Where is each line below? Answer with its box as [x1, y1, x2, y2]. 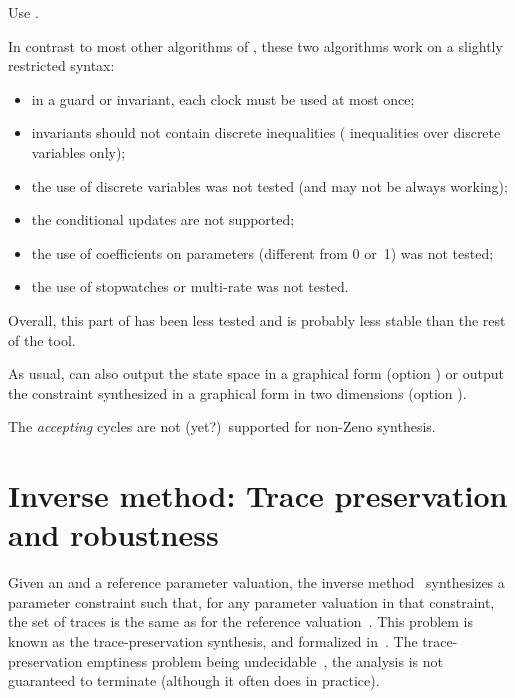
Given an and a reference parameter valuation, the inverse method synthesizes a [8, 572, 505, 593]
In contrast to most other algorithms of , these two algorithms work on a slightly [8, 35, 503, 56]
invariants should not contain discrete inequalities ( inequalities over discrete [31, 122, 501, 143]
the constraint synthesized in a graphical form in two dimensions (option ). [8, 382, 467, 403]
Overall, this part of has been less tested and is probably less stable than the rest [8, 309, 506, 330]
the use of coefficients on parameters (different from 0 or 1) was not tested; [31, 242, 494, 263]
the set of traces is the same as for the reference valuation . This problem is [8, 611, 474, 632]
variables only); [31, 141, 126, 162]
